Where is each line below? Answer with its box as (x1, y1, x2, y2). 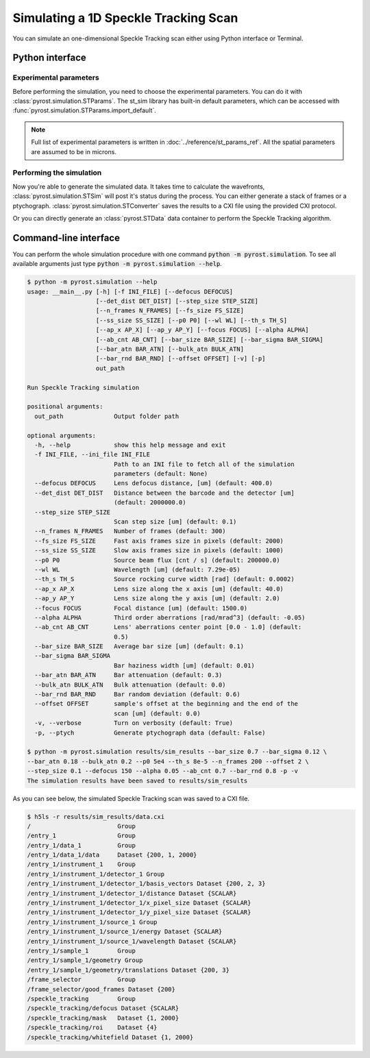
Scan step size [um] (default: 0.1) (113, 518, 237, 526)
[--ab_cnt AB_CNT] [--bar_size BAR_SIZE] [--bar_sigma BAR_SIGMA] (95, 336, 323, 343)
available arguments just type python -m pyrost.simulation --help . (12, 260, 222, 268)
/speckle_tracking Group (27, 994, 136, 1002)
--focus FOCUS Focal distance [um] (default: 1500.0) (34, 604, 248, 612)
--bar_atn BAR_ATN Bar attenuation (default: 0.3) (34, 672, 223, 679)
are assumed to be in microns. (31, 147, 116, 156)
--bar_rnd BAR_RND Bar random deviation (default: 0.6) (34, 691, 241, 698)
